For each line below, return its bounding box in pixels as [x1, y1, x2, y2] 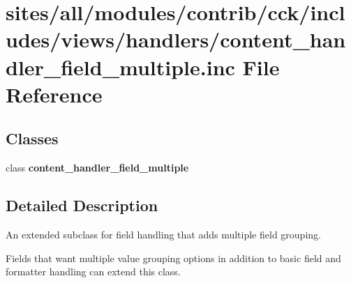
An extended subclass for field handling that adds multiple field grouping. [6, 227, 321, 241]
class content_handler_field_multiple [6, 160, 189, 175]
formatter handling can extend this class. [6, 264, 181, 279]
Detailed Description [6, 194, 158, 216]
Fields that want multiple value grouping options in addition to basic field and [6, 250, 341, 265]
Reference [6, 79, 103, 108]
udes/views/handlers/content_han [6, 25, 346, 54]
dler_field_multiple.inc [6, 52, 235, 81]
